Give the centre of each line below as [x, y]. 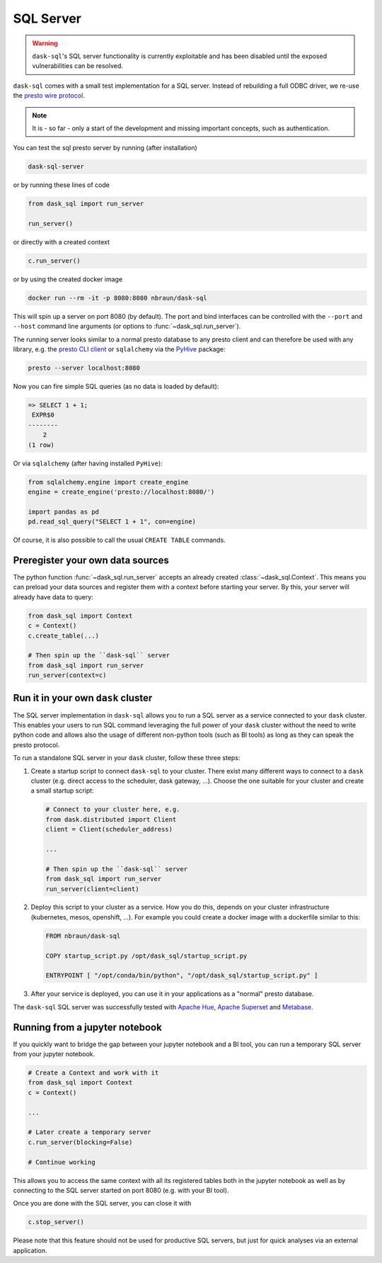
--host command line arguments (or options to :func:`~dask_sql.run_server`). [127, 327]
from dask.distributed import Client [111, 819]
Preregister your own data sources [91, 560]
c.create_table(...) [63, 635]
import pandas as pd [63, 511]
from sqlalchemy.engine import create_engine [108, 482]
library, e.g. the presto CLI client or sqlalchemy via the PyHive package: [119, 349]
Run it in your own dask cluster [83, 698]
